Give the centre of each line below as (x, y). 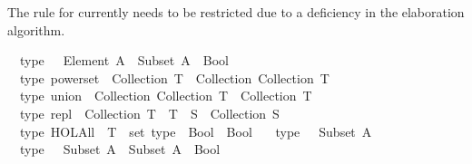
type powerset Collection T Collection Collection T (174, 77)
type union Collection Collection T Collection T (166, 96)
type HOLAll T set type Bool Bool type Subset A (196, 131)
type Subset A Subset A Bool (120, 149)
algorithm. (36, 29)
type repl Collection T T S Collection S (149, 113)
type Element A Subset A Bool (124, 60)
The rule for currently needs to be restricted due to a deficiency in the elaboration (236, 12)
